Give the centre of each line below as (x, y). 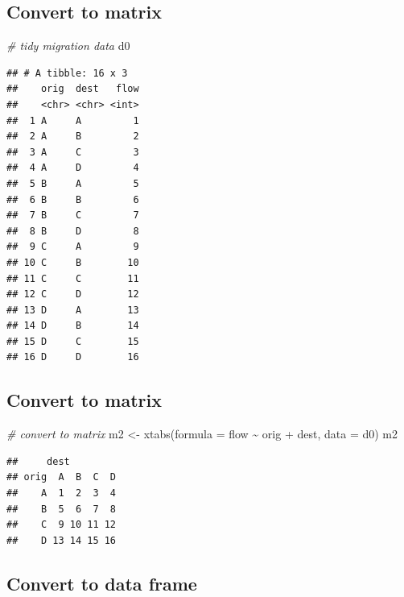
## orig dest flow (73, 89)
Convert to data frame (102, 583)
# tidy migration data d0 (68, 46)
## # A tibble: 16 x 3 (67, 73)
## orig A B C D (62, 477)
